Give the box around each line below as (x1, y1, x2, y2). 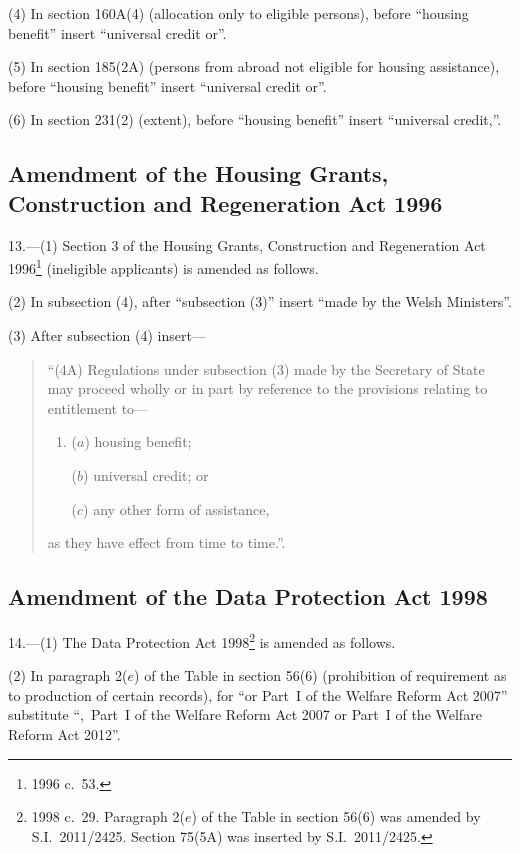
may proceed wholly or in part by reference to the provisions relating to (47, 378, 488, 399)
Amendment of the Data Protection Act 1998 (8, 581, 488, 612)
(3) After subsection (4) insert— (8, 325, 206, 345)
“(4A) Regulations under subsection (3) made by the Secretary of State (47, 358, 485, 379)
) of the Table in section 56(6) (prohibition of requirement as (134, 665, 507, 686)
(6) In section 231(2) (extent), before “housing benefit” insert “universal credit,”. (8, 109, 502, 130)
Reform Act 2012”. (8, 723, 121, 744)
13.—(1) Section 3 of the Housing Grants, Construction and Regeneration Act (8, 234, 486, 255)
